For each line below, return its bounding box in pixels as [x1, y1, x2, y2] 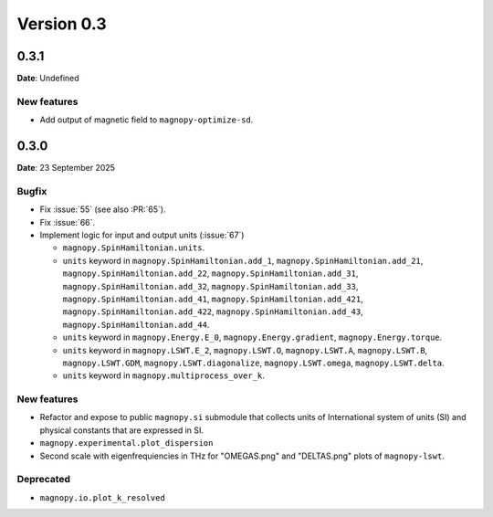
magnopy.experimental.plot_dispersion [39, 438, 214, 448]
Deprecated [16, 473, 71, 486]
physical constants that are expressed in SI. [39, 425, 205, 436]
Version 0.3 [16, 14, 107, 34]
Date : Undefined [16, 73, 79, 84]
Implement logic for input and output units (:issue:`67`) [39, 229, 245, 241]
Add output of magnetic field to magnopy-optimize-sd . [39, 114, 254, 125]
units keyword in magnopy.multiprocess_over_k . [62, 370, 265, 381]
